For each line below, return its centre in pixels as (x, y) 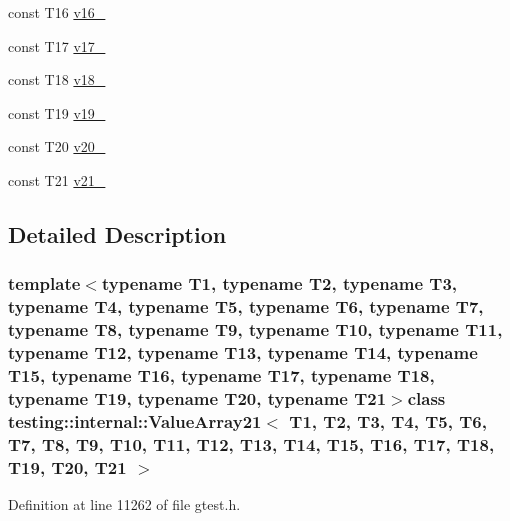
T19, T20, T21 (67, 466)
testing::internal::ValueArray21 (135, 420)
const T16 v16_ (57, 12)
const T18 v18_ (57, 79)
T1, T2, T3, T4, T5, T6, (388, 420)
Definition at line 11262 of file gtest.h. (124, 503)
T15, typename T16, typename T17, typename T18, (221, 374)
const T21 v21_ (57, 179)
